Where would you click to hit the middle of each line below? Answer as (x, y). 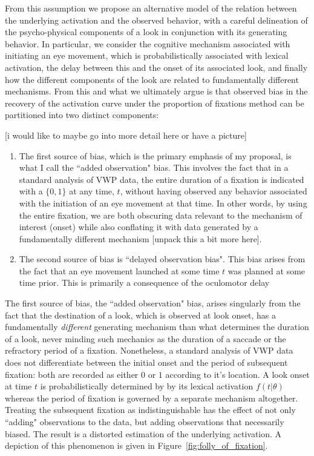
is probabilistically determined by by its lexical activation (147, 386)
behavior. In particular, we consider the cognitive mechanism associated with (148, 43)
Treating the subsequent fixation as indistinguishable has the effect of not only (150, 410)
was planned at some (267, 270)
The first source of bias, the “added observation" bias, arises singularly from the (153, 303)
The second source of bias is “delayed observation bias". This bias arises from (162, 259)
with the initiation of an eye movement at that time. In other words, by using (163, 203)
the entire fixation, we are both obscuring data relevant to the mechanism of (161, 215)
